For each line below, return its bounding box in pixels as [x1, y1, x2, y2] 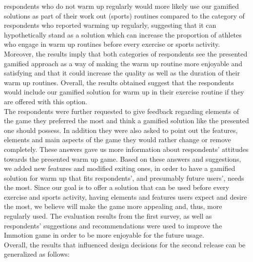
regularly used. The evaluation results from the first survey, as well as [4, 211, 212, 221]
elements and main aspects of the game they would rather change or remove [4, 134, 231, 145]
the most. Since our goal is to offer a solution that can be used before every [4, 182, 230, 192]
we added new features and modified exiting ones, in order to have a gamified [4, 163, 235, 173]
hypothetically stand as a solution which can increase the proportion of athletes [4, 29, 242, 39]
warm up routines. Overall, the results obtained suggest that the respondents [4, 77, 234, 87]
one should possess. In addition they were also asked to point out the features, [4, 125, 238, 135]
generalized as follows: [4, 249, 70, 259]
